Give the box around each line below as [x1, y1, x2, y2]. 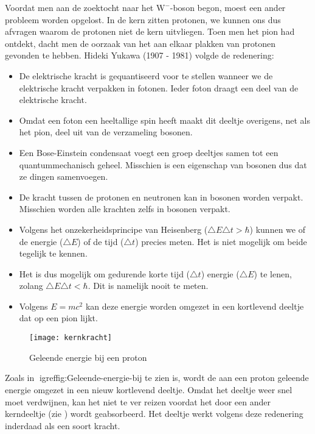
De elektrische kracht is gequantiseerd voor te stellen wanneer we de [19, 69, 273, 82]
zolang [19, 279, 43, 292]
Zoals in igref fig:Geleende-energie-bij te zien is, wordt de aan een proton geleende [5, 371, 309, 384]
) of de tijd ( [77, 235, 124, 247]
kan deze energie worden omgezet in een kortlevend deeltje [85, 299, 304, 312]
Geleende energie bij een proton [29, 350, 147, 363]
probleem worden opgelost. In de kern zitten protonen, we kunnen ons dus [5, 13, 281, 26]
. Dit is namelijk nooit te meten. [88, 279, 209, 292]
